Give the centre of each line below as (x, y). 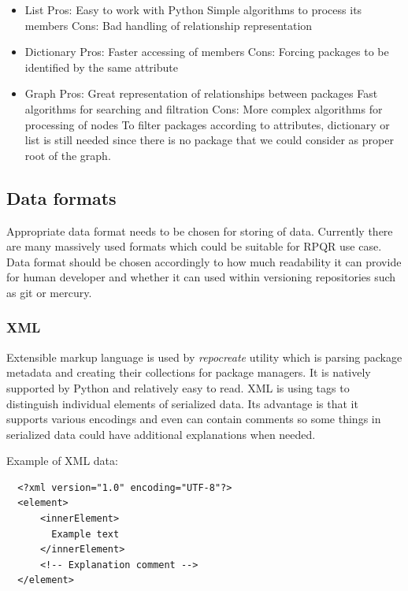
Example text (85, 534)
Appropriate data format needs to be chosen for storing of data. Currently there (200, 230)
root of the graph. (68, 155)
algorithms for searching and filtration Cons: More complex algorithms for (204, 108)
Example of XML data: (62, 461)
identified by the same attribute (101, 67)
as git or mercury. (49, 292)
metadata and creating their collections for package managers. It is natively (189, 372)
